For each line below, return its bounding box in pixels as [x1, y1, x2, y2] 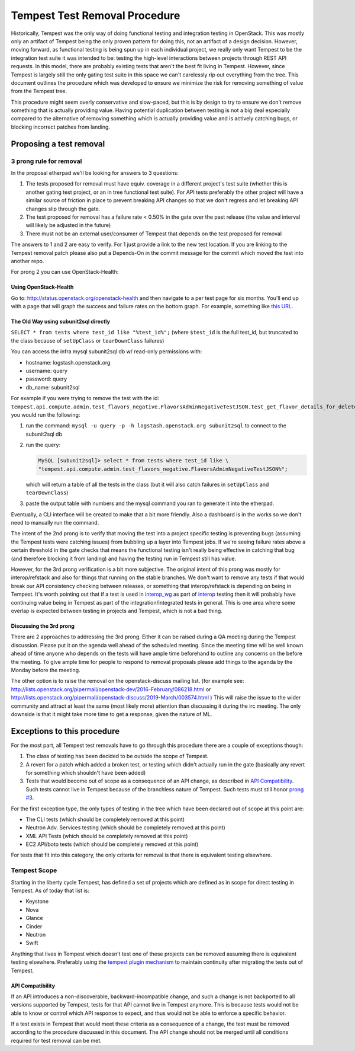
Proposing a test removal [11, 139, 105, 149]
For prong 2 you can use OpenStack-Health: [11, 269, 119, 276]
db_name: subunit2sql [25, 384, 80, 391]
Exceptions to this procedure [11, 726, 120, 736]
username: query [25, 368, 68, 375]
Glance [25, 915, 44, 922]
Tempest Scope [11, 866, 57, 874]
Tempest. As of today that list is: [11, 887, 90, 895]
